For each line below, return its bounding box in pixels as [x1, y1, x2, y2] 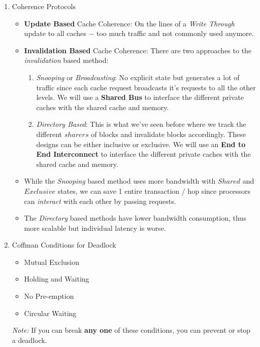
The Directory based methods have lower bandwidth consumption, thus [24, 213, 246, 223]
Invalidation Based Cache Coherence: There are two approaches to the [24, 45, 252, 55]
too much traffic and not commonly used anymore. [96, 28, 254, 39]
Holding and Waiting [24, 273, 89, 284]
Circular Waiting [24, 307, 77, 318]
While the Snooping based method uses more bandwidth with [24, 176, 216, 186]
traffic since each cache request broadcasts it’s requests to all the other [36, 82, 256, 92]
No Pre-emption [24, 291, 74, 301]
